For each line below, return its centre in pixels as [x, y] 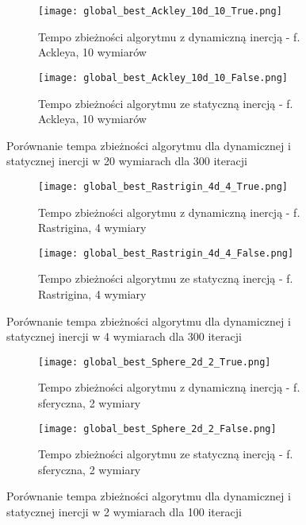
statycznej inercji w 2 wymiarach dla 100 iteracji [124, 512]
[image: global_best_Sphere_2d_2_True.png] [155, 362]
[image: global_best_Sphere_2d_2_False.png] [157, 428]
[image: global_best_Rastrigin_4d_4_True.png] [163, 186]
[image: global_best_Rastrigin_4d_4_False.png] [166, 253]
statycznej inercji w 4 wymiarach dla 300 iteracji [124, 336]
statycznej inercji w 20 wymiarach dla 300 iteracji [127, 161]
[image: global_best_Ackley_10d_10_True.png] [160, 11]
